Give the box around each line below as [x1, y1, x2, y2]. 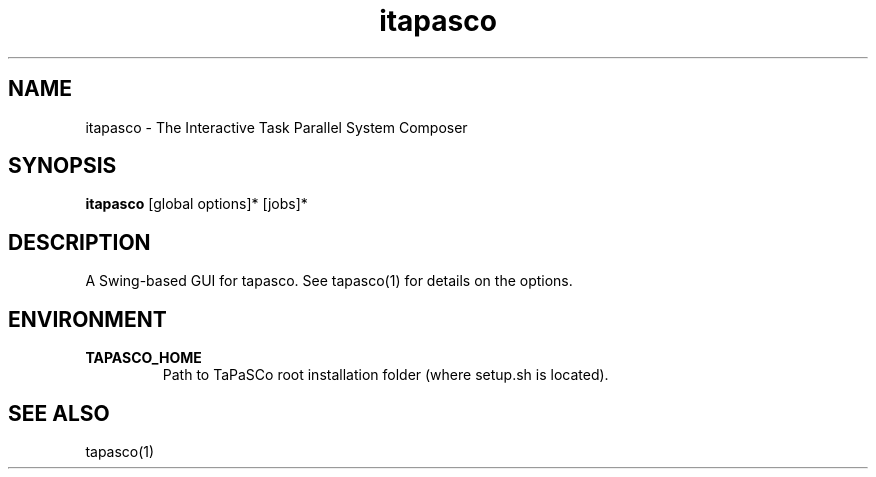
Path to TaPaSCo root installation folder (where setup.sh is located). [162, 366, 609, 384]
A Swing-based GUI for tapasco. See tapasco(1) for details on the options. [85, 272, 573, 290]
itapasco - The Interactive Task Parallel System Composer [85, 118, 468, 136]
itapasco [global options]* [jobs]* [85, 195, 308, 213]
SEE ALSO [8, 400, 110, 426]
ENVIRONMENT [8, 306, 167, 332]
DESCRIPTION [8, 229, 151, 255]
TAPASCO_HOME [85, 349, 202, 367]
